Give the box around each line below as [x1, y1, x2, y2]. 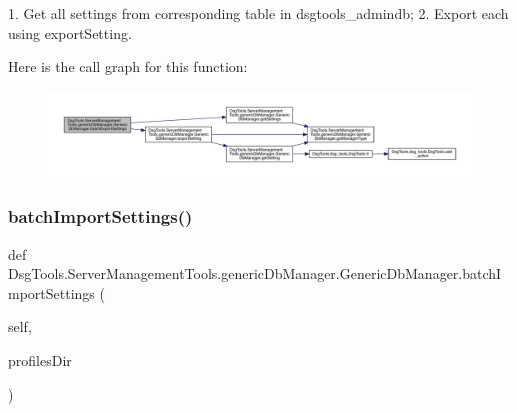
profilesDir [8, 349, 72, 370]
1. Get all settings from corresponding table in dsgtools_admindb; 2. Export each [8, 3, 509, 23]
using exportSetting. [8, 22, 132, 43]
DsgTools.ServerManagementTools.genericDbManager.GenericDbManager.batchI [8, 263, 502, 284]
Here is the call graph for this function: [8, 56, 248, 77]
